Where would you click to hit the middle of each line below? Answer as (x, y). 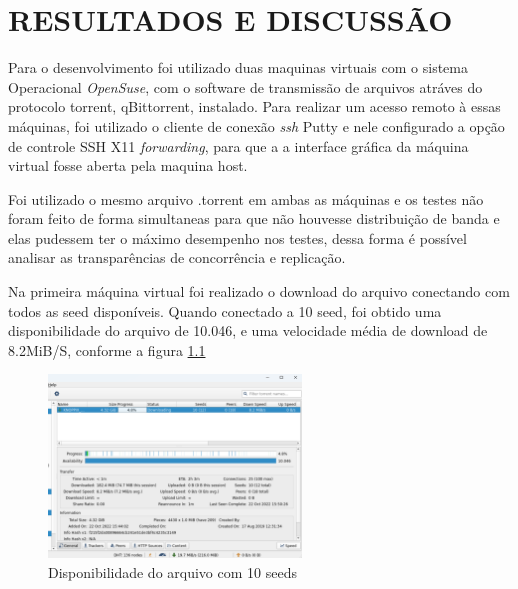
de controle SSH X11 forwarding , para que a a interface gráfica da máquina (238, 145)
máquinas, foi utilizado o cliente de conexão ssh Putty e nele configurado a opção (256, 125)
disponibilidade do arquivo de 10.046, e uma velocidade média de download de (248, 330)
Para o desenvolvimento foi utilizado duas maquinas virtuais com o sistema (238, 67)
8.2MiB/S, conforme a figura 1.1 (107, 349)
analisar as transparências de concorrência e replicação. (177, 257)
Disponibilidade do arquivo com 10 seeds (172, 571)
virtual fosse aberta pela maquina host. (128, 165)
